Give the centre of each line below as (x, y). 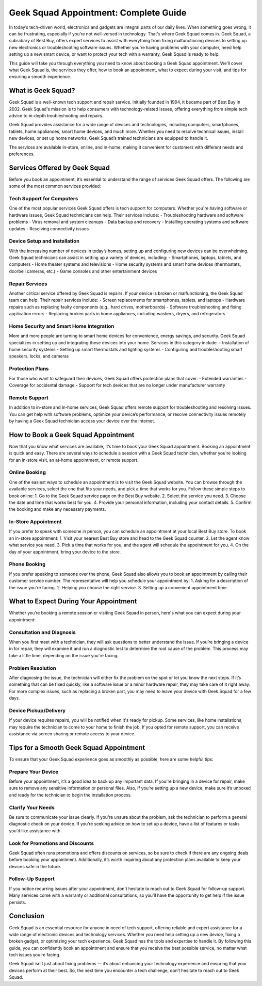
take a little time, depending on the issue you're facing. (64, 655)
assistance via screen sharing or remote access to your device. (72, 734)
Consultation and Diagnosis (42, 632)
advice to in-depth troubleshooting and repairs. (56, 115)
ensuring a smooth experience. (40, 77)
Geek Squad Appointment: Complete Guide (98, 13)
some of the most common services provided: (55, 186)
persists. (18, 902)
